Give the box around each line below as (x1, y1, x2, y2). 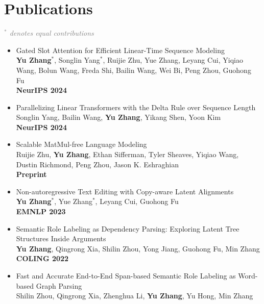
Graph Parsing (36, 280, 82, 291)
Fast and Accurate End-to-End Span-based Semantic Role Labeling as (16, 270, 236, 281)
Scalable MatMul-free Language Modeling (16, 139, 147, 149)
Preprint (16, 169, 47, 180)
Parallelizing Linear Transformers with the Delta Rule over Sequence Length (16, 102, 256, 112)
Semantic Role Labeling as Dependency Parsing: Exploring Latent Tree (16, 223, 239, 234)
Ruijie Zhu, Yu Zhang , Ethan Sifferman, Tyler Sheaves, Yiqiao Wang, (16, 149, 239, 160)
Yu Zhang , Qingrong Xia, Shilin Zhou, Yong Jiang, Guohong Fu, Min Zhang (16, 243, 260, 254)
